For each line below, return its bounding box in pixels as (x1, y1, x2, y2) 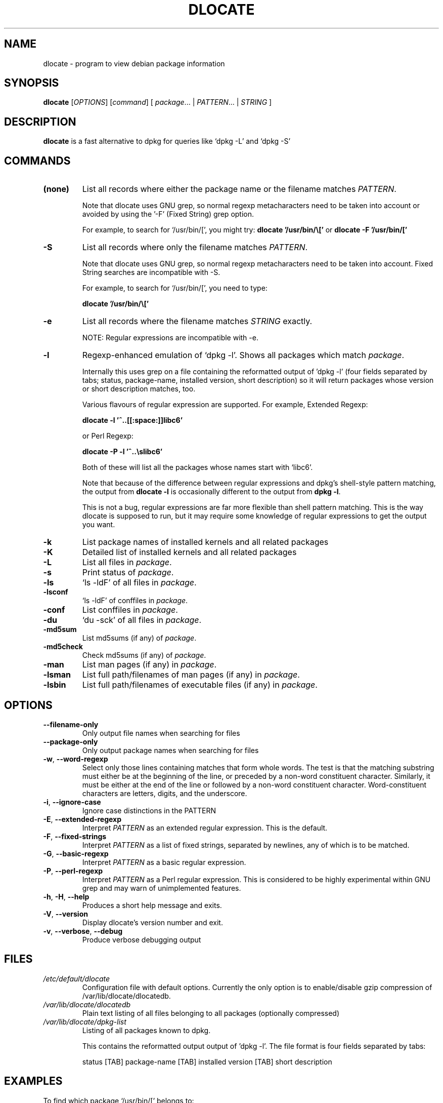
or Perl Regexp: (82, 431, 134, 441)
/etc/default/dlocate (43, 974, 110, 983)
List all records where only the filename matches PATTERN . (82, 242, 308, 253)
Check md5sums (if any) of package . (82, 651, 206, 660)
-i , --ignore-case (43, 797, 101, 806)
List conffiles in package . (82, 605, 178, 615)
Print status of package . (82, 567, 174, 578)
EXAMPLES (4, 1075, 63, 1088)
